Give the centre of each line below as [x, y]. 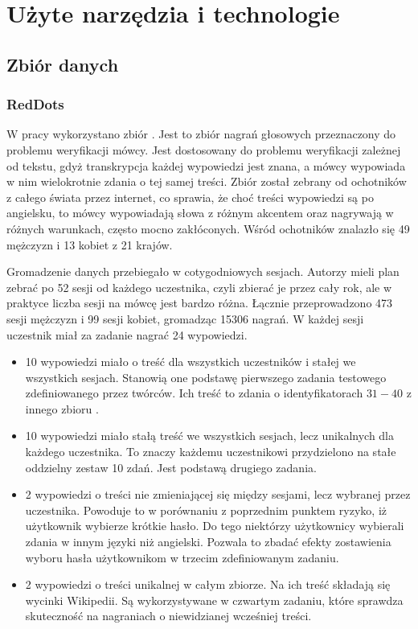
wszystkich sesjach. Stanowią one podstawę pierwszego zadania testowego [206, 377]
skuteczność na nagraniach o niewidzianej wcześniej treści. [168, 616]
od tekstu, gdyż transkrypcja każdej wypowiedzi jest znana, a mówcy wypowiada [206, 165]
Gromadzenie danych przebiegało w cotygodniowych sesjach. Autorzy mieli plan [203, 271]
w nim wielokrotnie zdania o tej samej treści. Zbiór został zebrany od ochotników [207, 181]
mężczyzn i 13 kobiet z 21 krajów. [90, 244]
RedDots [35, 104]
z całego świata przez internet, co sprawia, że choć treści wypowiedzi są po [190, 197]
